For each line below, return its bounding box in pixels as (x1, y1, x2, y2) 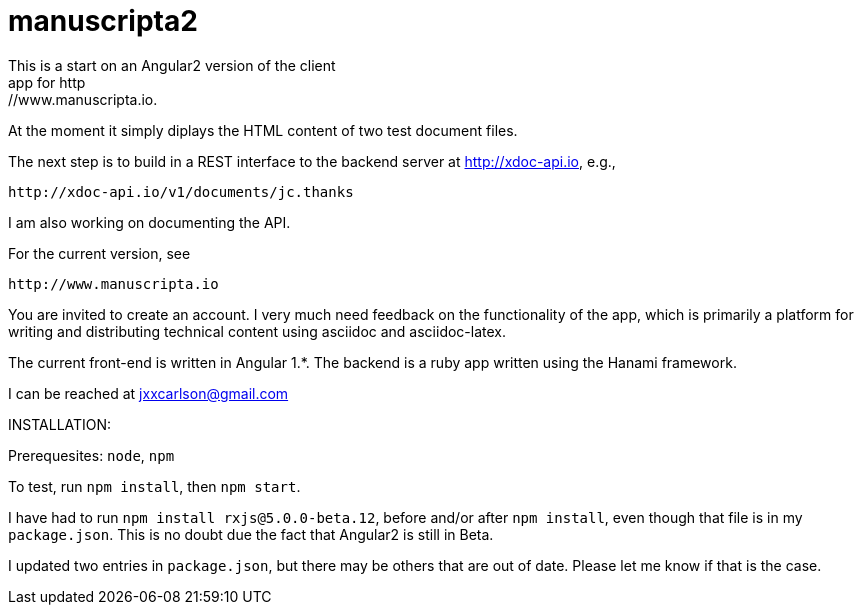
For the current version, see (8, 244, 191, 262)
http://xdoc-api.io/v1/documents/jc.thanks (8, 183, 354, 200)
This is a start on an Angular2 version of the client (8, 56, 336, 74)
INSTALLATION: (8, 415, 112, 433)
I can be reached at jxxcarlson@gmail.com (8, 384, 289, 402)
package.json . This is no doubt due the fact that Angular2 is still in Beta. (8, 525, 494, 543)
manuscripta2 (8, 4, 198, 38)
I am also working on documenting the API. (8, 213, 291, 231)
